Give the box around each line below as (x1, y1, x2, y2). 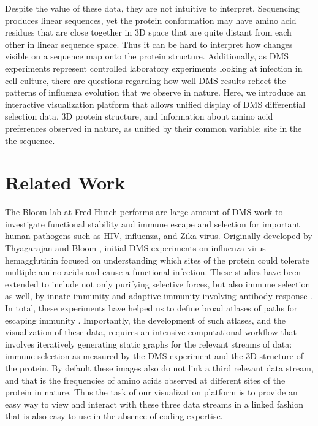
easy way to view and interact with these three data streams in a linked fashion (5, 397, 303, 410)
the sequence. (5, 134, 55, 146)
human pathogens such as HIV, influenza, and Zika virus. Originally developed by (5, 229, 312, 242)
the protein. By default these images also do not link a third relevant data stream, (5, 361, 314, 374)
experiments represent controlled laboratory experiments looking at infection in (5, 61, 303, 74)
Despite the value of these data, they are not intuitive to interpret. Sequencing (5, 2, 300, 14)
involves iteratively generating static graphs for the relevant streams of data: (5, 337, 292, 350)
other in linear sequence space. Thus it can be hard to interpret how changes (5, 37, 293, 50)
